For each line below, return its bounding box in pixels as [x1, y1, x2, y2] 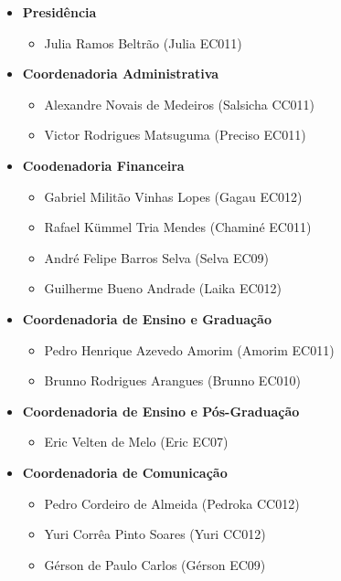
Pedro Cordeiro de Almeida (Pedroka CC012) [44, 493, 300, 512]
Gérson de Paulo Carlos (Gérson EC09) [44, 555, 266, 574]
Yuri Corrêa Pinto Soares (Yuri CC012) [44, 524, 266, 544]
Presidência [22, 3, 97, 21]
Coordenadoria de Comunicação [22, 462, 228, 481]
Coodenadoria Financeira [22, 155, 185, 174]
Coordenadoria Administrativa [22, 64, 219, 83]
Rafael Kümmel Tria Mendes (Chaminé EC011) [44, 217, 312, 237]
